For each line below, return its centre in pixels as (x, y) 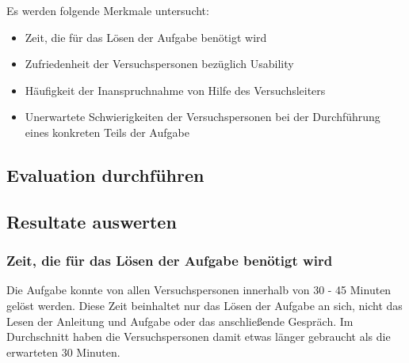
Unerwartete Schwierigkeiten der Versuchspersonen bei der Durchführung (203, 117)
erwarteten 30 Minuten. (63, 352)
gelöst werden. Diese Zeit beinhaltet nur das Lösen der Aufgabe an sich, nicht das (204, 305)
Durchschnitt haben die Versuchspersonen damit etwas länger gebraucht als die (199, 337)
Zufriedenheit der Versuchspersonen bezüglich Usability (159, 64)
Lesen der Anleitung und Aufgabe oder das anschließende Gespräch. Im (180, 321)
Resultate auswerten (92, 221)
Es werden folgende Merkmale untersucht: (108, 10)
